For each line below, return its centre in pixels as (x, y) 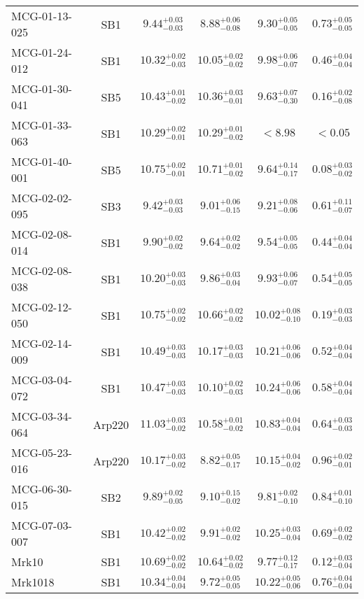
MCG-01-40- (42, 161)
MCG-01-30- (42, 89)
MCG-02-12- (42, 307)
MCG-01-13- (42, 16)
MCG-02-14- (42, 343)
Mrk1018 (33, 582)
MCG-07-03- (42, 525)
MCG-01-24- (42, 52)
